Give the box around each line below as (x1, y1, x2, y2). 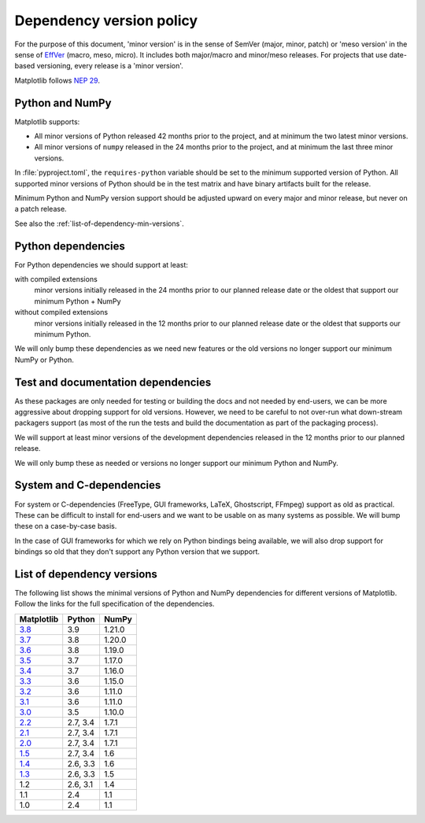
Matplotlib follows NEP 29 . (14, 76, 100, 85)
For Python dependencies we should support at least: (14, 260, 189, 269)
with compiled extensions (14, 275, 98, 284)
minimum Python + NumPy (34, 296, 121, 306)
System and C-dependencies (14, 478, 161, 492)
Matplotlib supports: (14, 116, 80, 126)
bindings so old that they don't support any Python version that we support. (14, 547, 260, 556)
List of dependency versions (14, 567, 157, 581)
